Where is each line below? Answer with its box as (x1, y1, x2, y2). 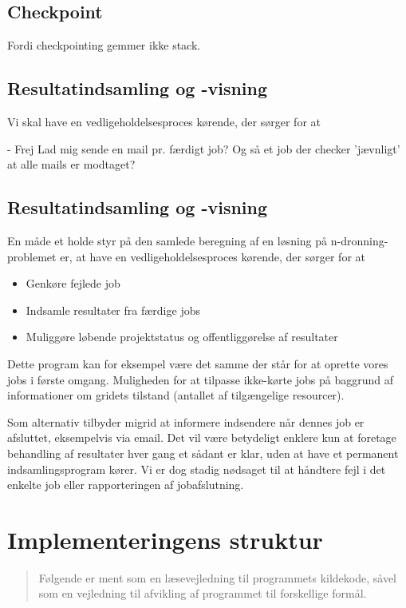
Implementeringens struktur (7, 523, 323, 555)
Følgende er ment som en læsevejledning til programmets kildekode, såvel (38, 569, 396, 586)
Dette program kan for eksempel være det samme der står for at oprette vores (7, 355, 388, 372)
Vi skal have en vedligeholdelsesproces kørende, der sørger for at (7, 113, 321, 129)
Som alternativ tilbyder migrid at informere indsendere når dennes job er (7, 413, 365, 430)
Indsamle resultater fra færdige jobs (26, 301, 200, 318)
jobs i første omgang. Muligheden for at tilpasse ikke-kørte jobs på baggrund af (7, 371, 393, 387)
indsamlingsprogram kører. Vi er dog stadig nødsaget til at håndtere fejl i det (7, 460, 386, 477)
